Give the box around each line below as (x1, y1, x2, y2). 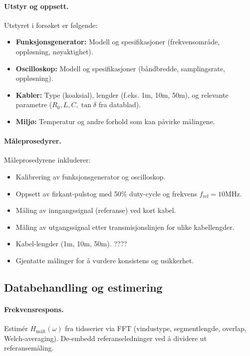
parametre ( (15, 99, 52, 110)
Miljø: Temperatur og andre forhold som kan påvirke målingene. (15, 116, 215, 126)
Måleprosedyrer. (4, 136, 61, 146)
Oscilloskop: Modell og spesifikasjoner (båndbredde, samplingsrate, (15, 63, 225, 73)
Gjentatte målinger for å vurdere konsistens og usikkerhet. (15, 255, 194, 265)
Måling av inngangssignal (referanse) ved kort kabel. (15, 205, 176, 215)
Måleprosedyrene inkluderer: (4, 155, 91, 165)
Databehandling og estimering (4, 279, 163, 295)
